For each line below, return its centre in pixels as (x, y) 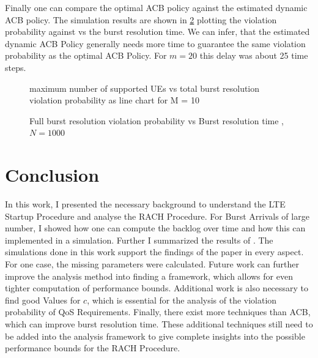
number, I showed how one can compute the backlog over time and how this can (155, 228)
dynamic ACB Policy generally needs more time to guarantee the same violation (155, 43)
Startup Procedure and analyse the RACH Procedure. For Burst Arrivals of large (157, 216)
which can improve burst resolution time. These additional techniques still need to (159, 324)
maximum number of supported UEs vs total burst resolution (145, 88)
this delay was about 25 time (254, 55)
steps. (16, 67)
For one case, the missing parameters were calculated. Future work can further (152, 264)
